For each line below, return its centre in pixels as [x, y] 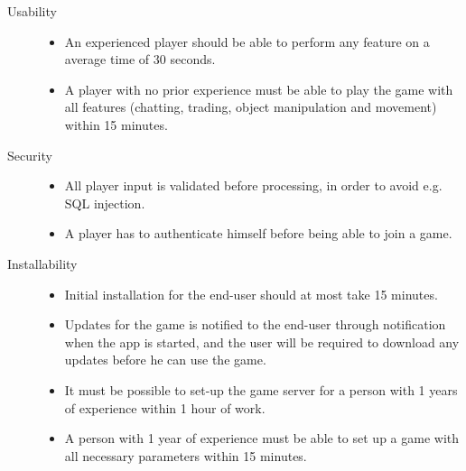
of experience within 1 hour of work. [165, 407]
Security [30, 155]
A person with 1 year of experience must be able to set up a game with [262, 438]
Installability [42, 263]
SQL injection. [105, 203]
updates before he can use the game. [165, 360]
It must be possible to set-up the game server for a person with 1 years [261, 389]
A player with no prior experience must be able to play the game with [259, 89]
